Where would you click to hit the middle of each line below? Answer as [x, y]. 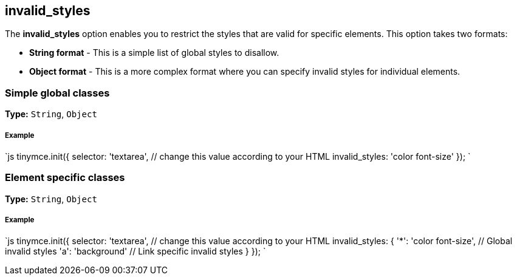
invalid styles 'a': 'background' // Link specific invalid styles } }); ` [135, 251]
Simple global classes [57, 93]
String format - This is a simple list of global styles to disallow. [154, 53]
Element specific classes [65, 178]
